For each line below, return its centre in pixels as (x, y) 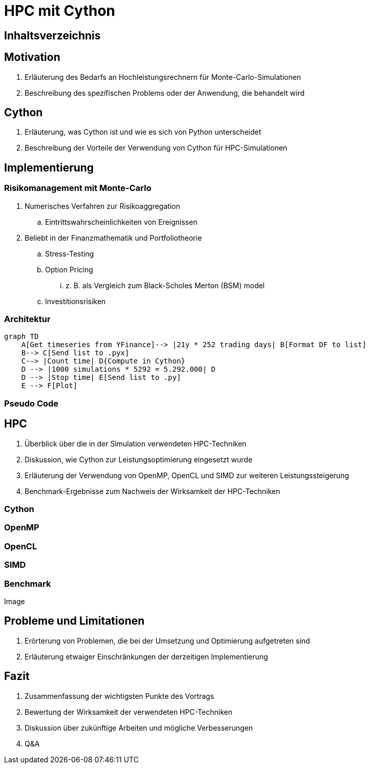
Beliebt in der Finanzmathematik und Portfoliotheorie (113, 238)
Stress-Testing (70, 253)
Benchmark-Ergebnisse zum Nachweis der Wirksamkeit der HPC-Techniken (153, 491)
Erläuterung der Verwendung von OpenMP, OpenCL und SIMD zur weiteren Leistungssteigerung (187, 475)
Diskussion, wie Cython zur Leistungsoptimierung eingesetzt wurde (139, 459)
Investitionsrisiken (75, 301)
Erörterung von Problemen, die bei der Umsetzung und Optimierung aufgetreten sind (167, 641)
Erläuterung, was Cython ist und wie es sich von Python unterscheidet (143, 132)
